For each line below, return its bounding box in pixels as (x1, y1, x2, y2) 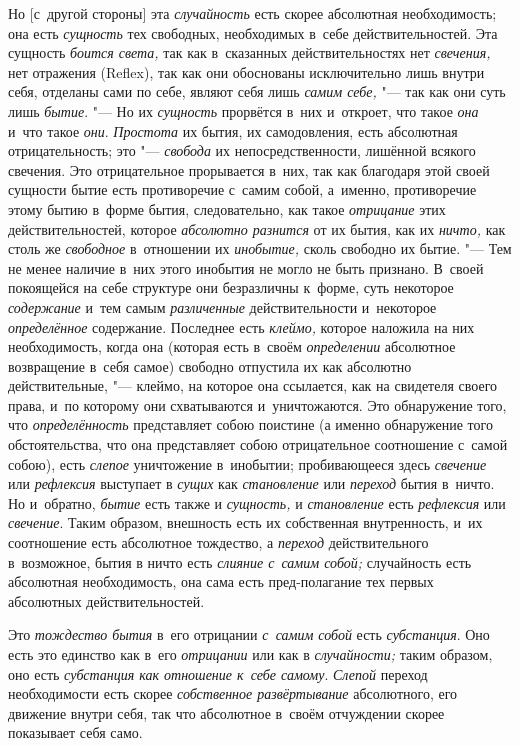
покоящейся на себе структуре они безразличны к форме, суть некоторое (8, 277, 454, 298)
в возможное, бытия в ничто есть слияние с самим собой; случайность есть (8, 551, 472, 572)
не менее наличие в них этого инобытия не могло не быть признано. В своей (8, 257, 484, 278)
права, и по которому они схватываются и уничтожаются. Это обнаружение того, (8, 394, 507, 415)
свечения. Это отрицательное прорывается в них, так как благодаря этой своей (8, 159, 490, 180)
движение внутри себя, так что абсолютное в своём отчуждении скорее (8, 702, 445, 723)
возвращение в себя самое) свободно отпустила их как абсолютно (8, 355, 412, 376)
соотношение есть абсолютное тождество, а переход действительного (8, 532, 429, 553)
